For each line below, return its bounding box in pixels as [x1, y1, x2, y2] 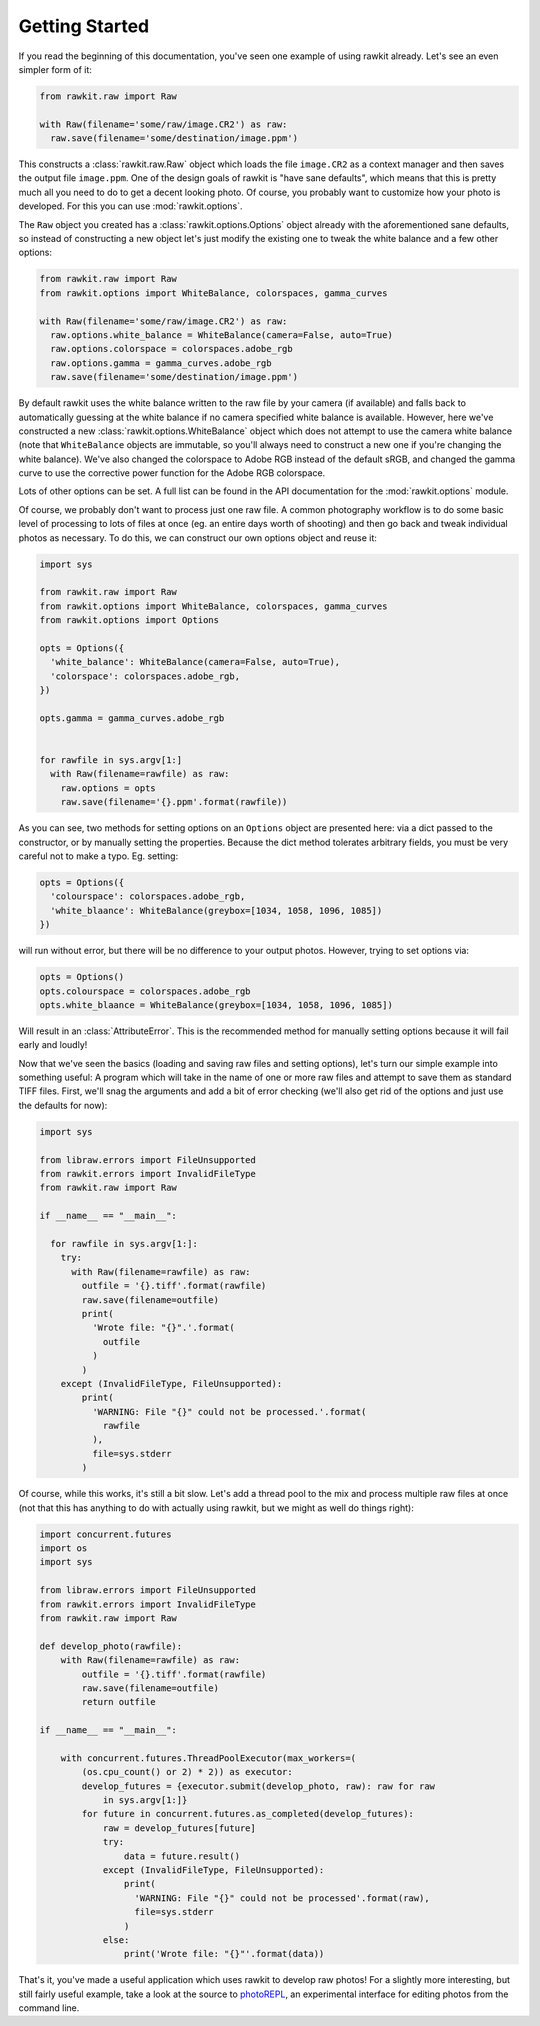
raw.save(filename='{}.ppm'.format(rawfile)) [60, 796, 288, 808]
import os [39, 1542, 88, 1554]
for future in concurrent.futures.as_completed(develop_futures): [81, 1808, 415, 1820]
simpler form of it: [18, 63, 92, 75]
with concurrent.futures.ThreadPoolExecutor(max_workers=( [60, 1752, 357, 1764]
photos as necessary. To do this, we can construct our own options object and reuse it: [18, 531, 377, 544]
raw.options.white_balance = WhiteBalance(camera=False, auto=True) [50, 329, 394, 340]
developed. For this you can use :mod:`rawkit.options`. [18, 200, 243, 212]
